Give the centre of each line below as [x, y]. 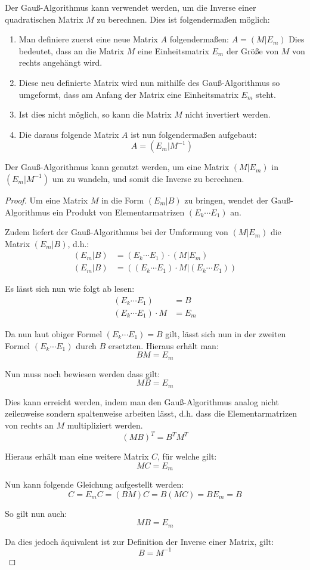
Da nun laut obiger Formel [54, 334]
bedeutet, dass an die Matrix [72, 50]
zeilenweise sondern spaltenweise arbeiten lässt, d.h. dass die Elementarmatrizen [151, 413]
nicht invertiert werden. [228, 114]
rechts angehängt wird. [61, 62]
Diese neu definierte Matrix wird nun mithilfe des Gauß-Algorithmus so [149, 82]
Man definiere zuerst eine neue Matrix [88, 39]
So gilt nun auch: [36, 513]
